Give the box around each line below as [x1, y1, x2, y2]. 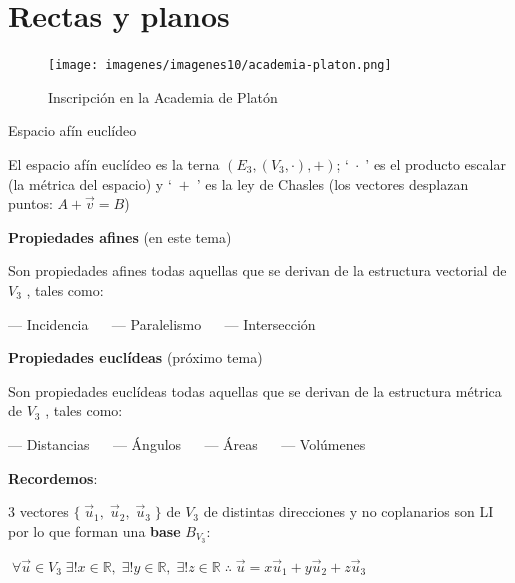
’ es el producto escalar [365, 153, 506, 174]
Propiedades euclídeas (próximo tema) [8, 347, 263, 368]
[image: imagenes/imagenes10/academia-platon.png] [48, 58, 392, 73]
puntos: [8, 193, 53, 214]
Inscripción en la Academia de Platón [48, 86, 278, 107]
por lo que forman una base [8, 520, 181, 541]
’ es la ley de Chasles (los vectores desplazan [196, 173, 469, 194]
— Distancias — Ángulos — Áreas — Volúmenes [8, 433, 366, 454]
